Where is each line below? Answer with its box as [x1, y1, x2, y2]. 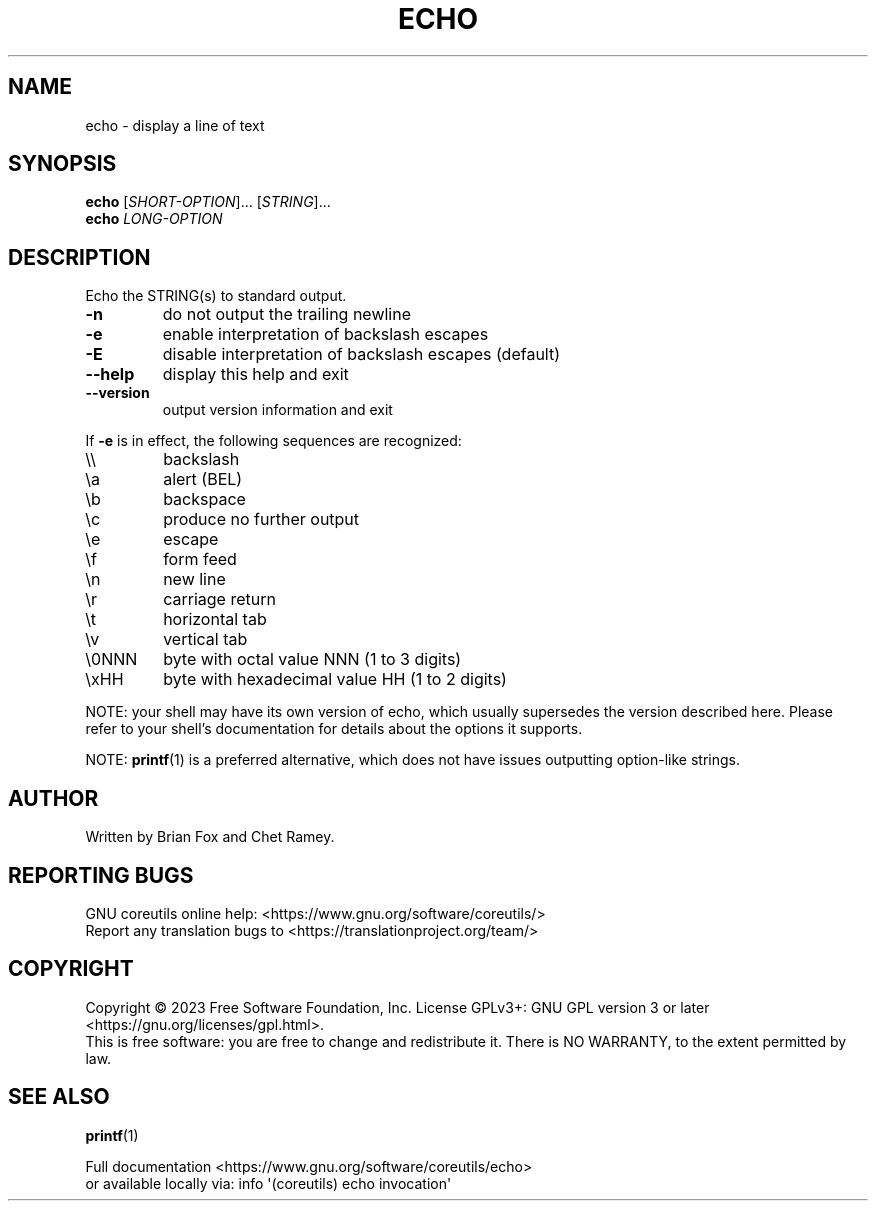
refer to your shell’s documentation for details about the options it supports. [85, 720, 583, 738]
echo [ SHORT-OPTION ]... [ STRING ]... [85, 193, 331, 211]
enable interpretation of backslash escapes [162, 324, 489, 345]
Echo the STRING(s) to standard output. [85, 287, 347, 305]
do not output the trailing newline [162, 304, 412, 325]
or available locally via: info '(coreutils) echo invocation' [85, 1174, 452, 1192]
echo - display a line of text [85, 116, 265, 134]
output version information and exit [162, 401, 393, 419]
